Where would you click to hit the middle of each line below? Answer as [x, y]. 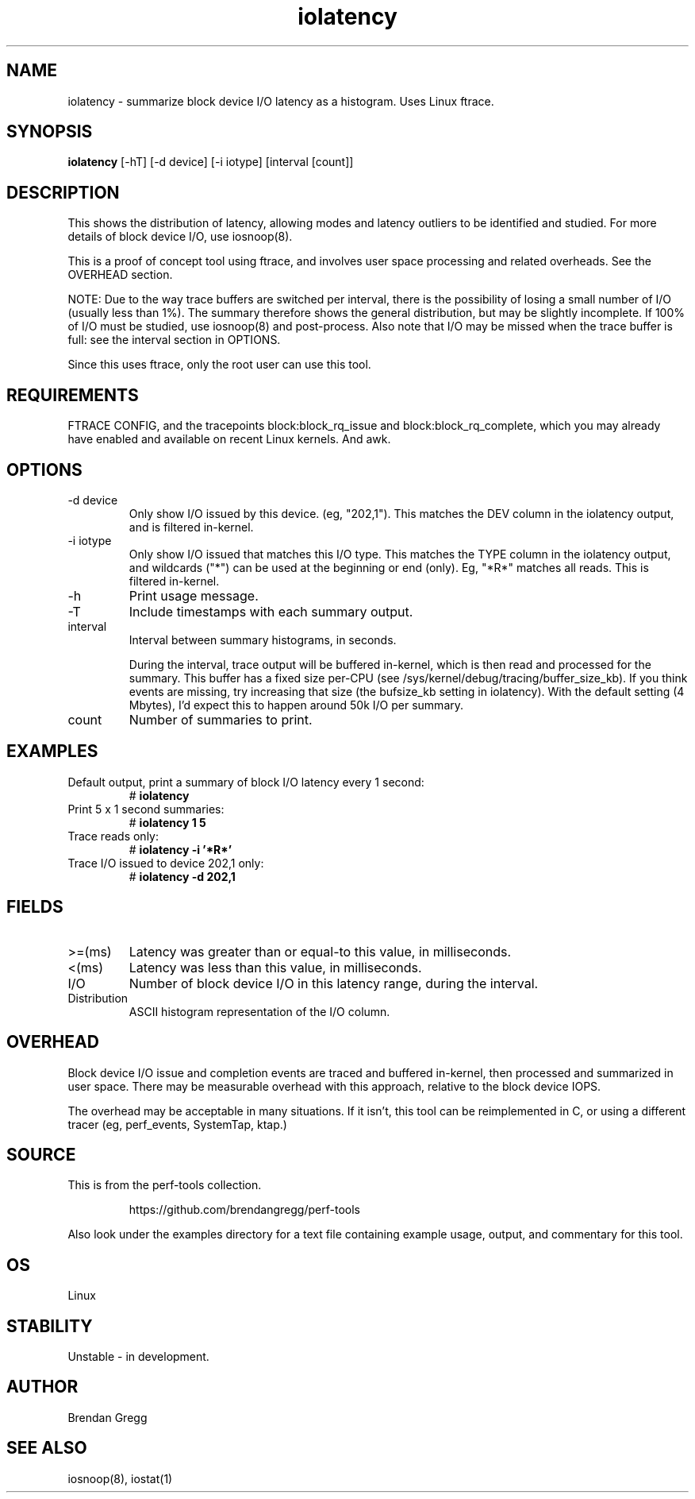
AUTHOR [42, 1387]
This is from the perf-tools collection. [165, 1185]
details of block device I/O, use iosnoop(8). [180, 237]
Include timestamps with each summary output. [271, 611]
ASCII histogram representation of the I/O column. [259, 1011]
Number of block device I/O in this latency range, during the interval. [334, 983]
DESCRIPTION [63, 192]
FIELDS [35, 907]
